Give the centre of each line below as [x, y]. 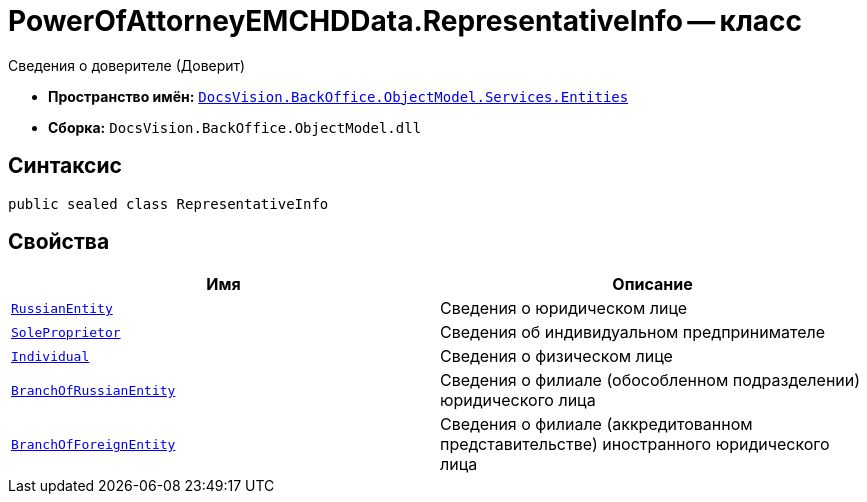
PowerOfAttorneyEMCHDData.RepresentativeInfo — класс [405, 21]
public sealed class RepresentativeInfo [168, 203]
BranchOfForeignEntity [93, 444]
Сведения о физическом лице [556, 356]
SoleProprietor [66, 332]
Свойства [59, 242]
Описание [652, 284]
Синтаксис [65, 166]
